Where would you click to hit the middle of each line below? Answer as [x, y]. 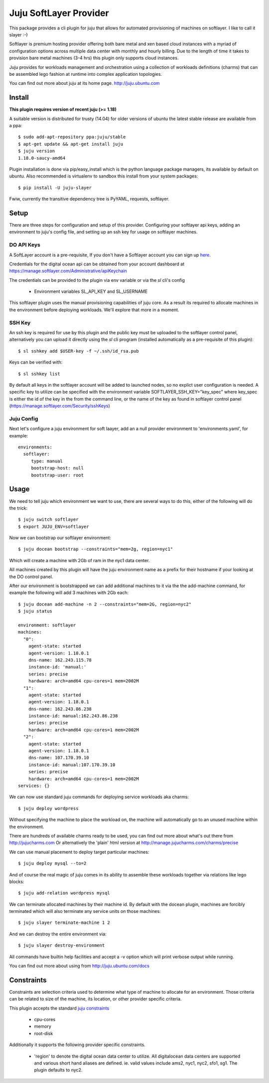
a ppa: [16, 125]
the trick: [18, 508]
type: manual [47, 461]
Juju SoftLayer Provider [59, 13]
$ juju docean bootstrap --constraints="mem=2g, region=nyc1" [96, 549]
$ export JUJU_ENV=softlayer [54, 527]
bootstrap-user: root [58, 475]
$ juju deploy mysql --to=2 [52, 864]
